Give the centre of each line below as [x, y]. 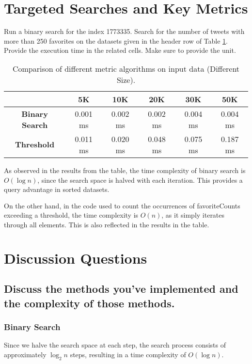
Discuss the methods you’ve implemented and [121, 289]
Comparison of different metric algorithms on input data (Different [126, 68]
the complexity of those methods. [89, 303]
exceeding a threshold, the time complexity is [71, 215]
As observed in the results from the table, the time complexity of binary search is [125, 170]
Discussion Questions [76, 258]
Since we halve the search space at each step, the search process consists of [115, 345]
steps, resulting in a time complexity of [128, 354]
